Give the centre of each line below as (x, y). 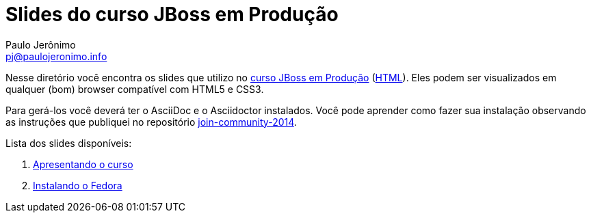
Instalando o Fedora (78, 185)
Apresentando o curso (83, 164)
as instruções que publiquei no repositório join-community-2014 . (151, 122)
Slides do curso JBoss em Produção (172, 14)
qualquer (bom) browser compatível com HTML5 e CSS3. (135, 89)
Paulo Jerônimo (41, 44)
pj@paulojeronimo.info (56, 56)
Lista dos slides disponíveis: (69, 143)
